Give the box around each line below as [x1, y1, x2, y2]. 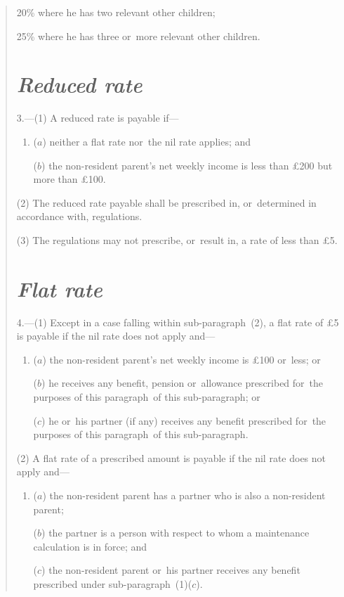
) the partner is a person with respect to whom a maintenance [41, 525, 310, 540]
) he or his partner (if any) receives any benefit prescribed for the [41, 413, 326, 428]
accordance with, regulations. [16, 209, 143, 224]
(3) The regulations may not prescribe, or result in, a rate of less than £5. [16, 232, 338, 247]
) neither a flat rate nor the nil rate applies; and [42, 134, 251, 148]
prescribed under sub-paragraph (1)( [33, 576, 192, 591]
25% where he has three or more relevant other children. [16, 28, 260, 43]
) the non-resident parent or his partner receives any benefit [41, 563, 300, 577]
